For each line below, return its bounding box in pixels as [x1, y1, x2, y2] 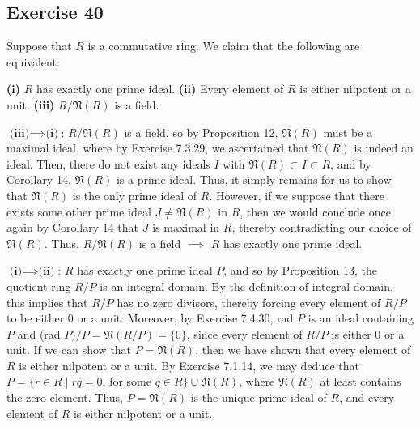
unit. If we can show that [6, 341, 132, 358]
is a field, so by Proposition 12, [124, 123, 278, 140]
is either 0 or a [331, 325, 405, 342]
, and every [339, 389, 395, 406]
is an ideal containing [308, 310, 414, 327]
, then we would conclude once [240, 203, 391, 220]
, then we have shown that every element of [195, 341, 411, 358]
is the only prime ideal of [72, 186, 197, 203]
